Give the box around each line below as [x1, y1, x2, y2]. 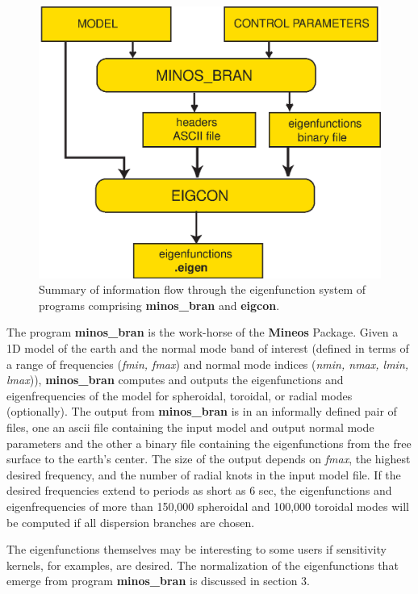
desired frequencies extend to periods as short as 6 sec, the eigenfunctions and [6, 482, 392, 499]
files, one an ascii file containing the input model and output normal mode [6, 418, 374, 435]
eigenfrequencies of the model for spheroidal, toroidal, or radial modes [6, 387, 353, 404]
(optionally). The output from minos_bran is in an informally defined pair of [6, 403, 397, 420]
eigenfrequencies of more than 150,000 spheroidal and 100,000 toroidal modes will [6, 497, 409, 514]
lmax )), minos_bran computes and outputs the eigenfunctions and [6, 371, 344, 388]
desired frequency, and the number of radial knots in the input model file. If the [6, 466, 401, 483]
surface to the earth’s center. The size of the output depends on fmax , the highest [6, 450, 411, 467]
